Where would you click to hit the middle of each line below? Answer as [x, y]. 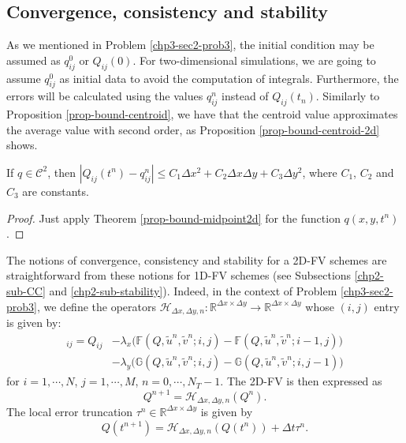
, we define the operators [96, 306]
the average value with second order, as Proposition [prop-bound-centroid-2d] [193, 129]
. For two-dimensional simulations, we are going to [254, 60]
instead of [245, 96]
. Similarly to [348, 96]
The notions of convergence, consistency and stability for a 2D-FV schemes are [197, 259]
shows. [22, 145]
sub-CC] [26, 290]
